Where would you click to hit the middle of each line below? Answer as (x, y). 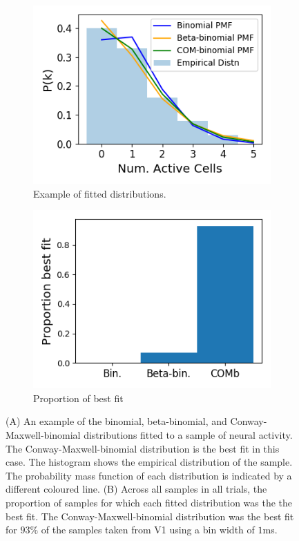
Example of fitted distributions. (100, 193)
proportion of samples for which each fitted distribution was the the (149, 502)
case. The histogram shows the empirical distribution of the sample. (149, 462)
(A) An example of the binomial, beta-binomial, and (116, 421)
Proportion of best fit (78, 398)
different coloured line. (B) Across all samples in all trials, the (136, 489)
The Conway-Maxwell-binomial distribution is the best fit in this (143, 448)
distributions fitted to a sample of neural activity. (188, 434)
